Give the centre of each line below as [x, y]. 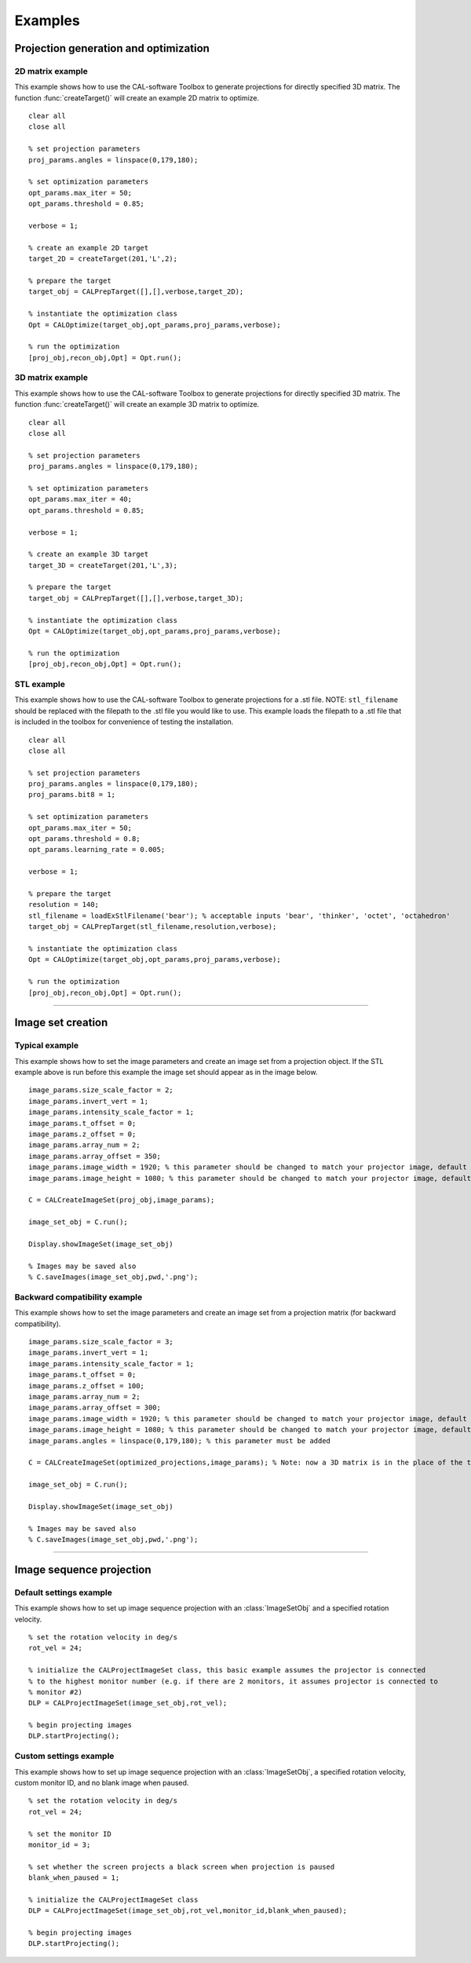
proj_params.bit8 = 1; [72, 795]
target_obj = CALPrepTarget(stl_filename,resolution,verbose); [153, 927]
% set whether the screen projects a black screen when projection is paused [182, 1866]
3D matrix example [51, 378]
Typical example [46, 1046]
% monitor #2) [55, 1692]
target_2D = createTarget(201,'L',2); [103, 259]
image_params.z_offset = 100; [87, 1385]
